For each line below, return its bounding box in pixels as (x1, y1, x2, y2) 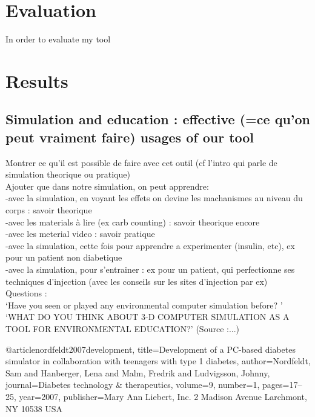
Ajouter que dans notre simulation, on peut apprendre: (5, 179, 209, 192)
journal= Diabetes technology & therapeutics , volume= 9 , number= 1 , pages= (5, 378, 290, 391)
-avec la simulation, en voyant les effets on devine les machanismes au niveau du (5, 192, 303, 204)
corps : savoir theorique (5, 204, 92, 216)
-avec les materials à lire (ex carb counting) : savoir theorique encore (5, 215, 260, 228)
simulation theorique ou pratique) (5, 168, 130, 181)
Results (5, 68, 68, 93)
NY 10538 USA (5, 402, 63, 415)
